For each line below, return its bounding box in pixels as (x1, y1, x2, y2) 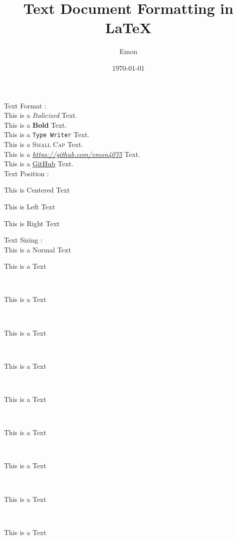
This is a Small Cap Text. (4, 139, 83, 149)
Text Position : (4, 168, 49, 178)
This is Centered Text (4, 185, 70, 195)
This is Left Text (4, 201, 55, 211)
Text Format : (4, 100, 46, 110)
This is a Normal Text (4, 244, 71, 254)
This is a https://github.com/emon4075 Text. (4, 148, 141, 159)
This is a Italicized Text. (4, 110, 78, 120)
